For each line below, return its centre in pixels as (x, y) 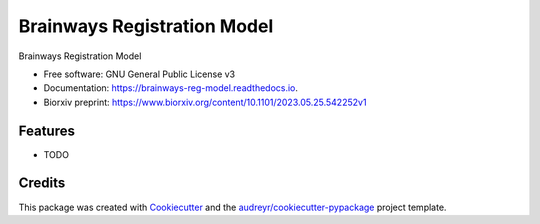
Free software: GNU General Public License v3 (139, 74)
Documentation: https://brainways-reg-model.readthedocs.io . (171, 88)
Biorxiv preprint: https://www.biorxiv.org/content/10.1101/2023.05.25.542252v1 (205, 102)
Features (46, 130)
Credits (42, 183)
